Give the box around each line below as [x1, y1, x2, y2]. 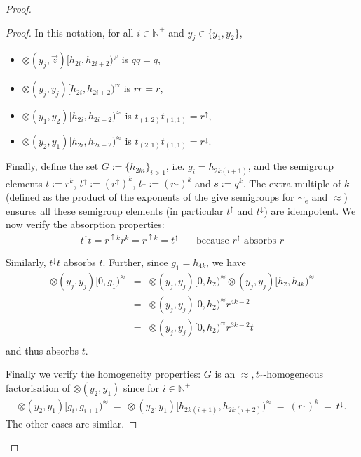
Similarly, [6, 254, 46, 269]
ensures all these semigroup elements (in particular [6, 203, 224, 218]
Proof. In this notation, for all [6, 25, 134, 39]
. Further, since [102, 254, 168, 269]
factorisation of [6, 380, 70, 395]
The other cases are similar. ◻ [6, 416, 137, 430]
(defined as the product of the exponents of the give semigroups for [6, 190, 294, 204]
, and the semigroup [247, 159, 334, 173]
